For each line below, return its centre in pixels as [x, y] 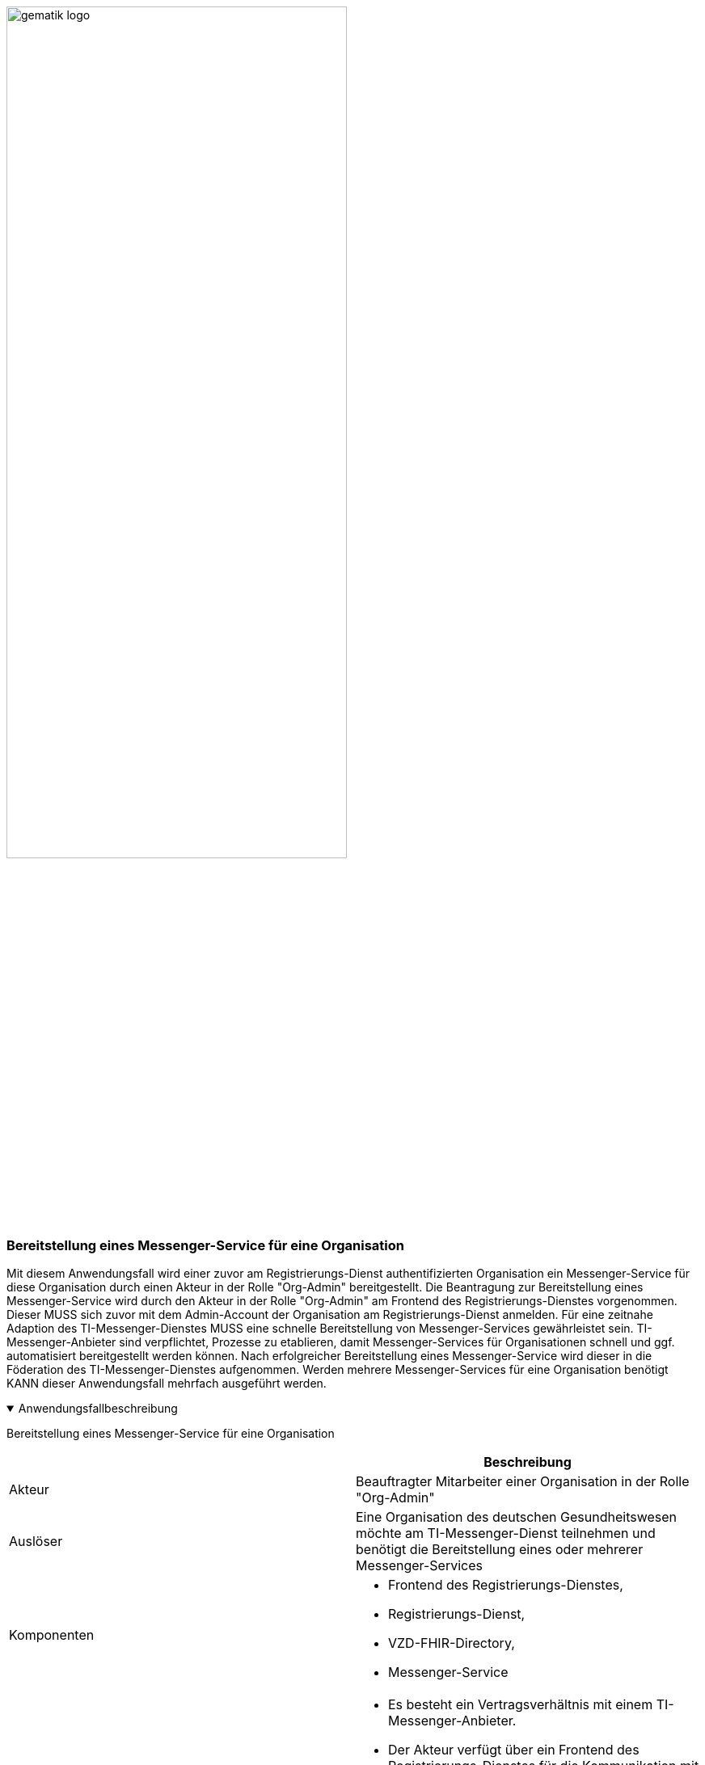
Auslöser [36, 1542]
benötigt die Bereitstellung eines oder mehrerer [500, 1550]
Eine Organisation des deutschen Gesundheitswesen [517, 1517]
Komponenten [52, 1635]
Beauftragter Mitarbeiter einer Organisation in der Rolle [523, 1482]
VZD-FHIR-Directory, [452, 1643]
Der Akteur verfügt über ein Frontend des [514, 1750]
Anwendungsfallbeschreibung [98, 1409]
